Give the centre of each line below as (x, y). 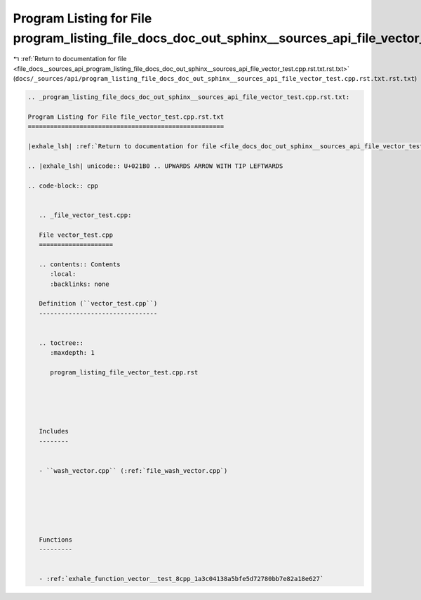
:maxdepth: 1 (72, 353)
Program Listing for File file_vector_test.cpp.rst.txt (126, 117)
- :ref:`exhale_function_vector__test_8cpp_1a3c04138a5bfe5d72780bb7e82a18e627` (181, 579)
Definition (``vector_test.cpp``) (98, 304)
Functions (56, 540)
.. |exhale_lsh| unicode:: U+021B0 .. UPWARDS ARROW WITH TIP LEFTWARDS (155, 166)
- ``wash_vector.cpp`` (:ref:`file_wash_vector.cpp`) (133, 470)
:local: (63, 274)
